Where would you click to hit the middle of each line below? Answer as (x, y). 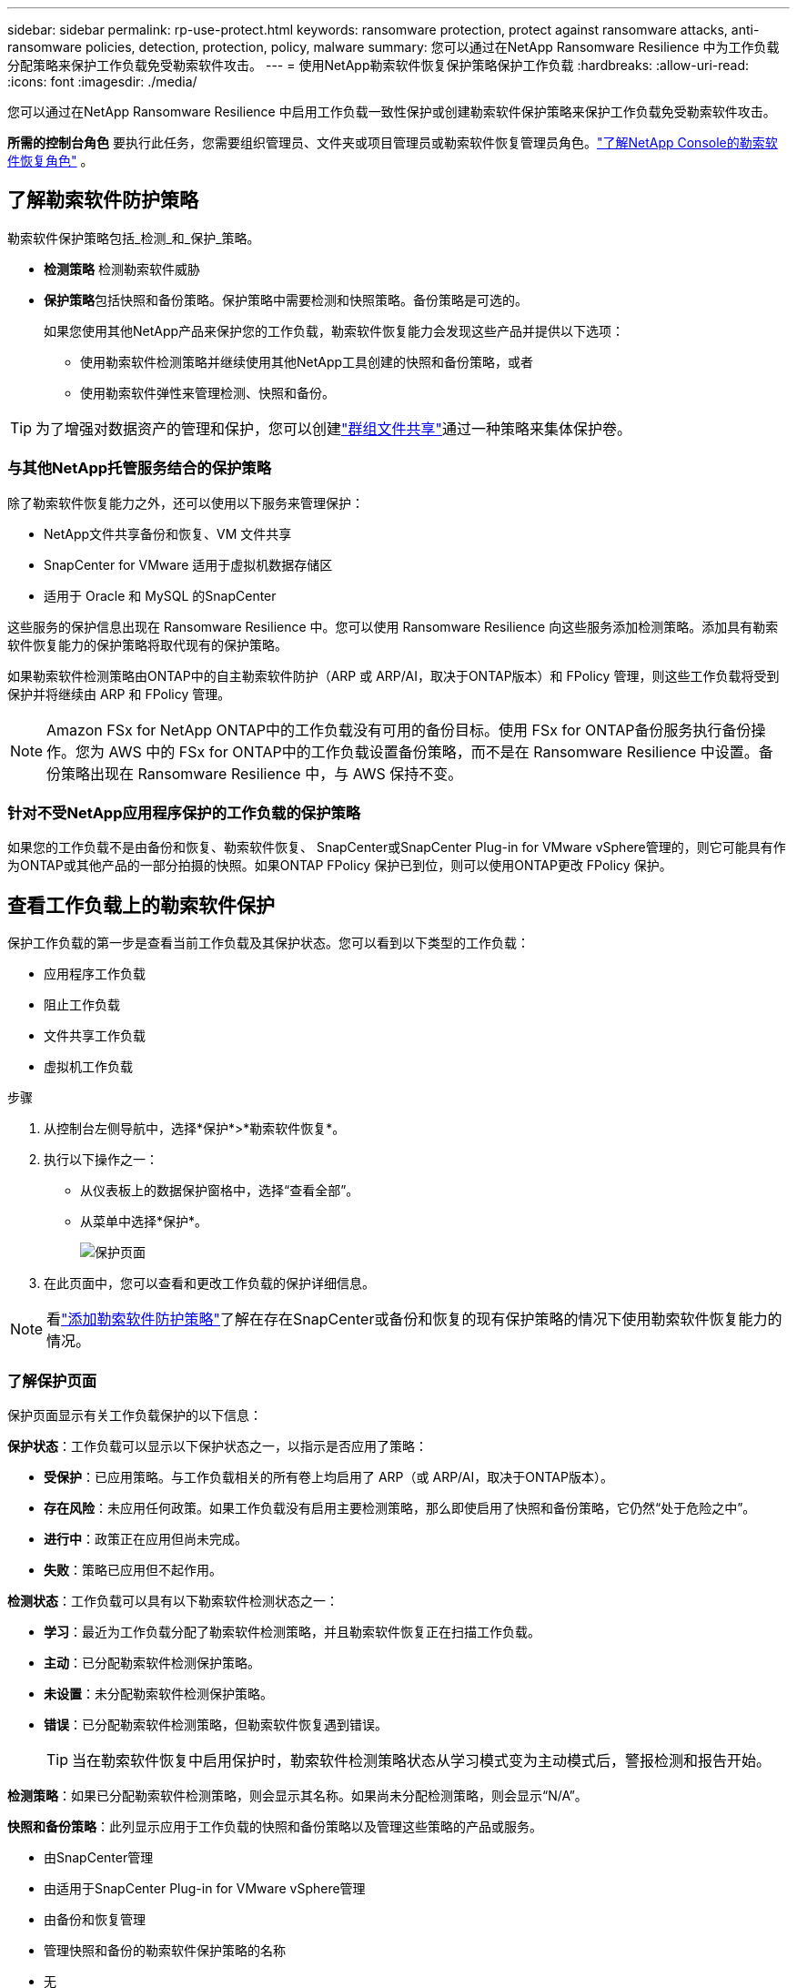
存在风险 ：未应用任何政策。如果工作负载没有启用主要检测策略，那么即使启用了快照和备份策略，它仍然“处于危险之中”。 (400, 1507)
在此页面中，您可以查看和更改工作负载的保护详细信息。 (209, 1283)
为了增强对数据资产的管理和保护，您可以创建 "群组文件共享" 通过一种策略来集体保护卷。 (333, 428)
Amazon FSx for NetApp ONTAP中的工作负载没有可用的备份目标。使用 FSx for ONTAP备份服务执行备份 (399, 730)
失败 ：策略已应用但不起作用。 (133, 1569)
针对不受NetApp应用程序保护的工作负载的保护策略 (184, 812)
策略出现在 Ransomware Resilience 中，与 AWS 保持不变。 (262, 773)
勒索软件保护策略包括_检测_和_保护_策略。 (134, 238)
